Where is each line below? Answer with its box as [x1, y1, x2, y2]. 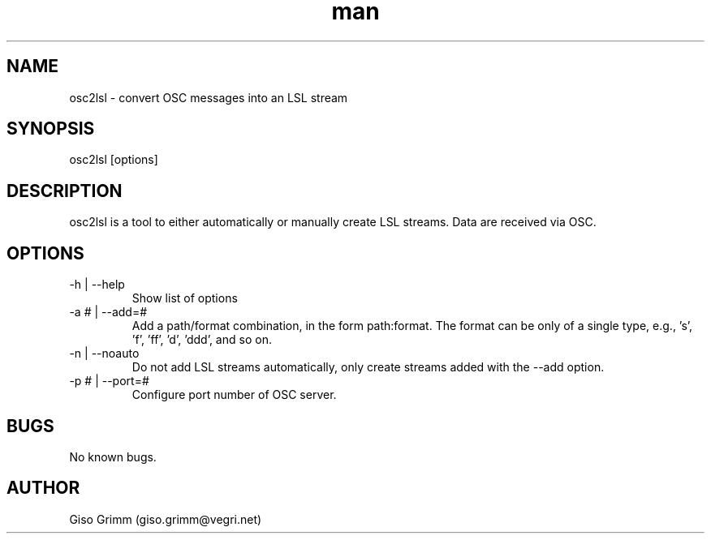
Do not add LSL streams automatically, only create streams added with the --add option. [131, 360, 605, 375]
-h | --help [69, 277, 125, 292]
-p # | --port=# [69, 374, 149, 388]
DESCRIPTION [6, 180, 123, 201]
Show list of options [131, 291, 238, 306]
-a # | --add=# [69, 305, 148, 319]
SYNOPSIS [6, 118, 95, 139]
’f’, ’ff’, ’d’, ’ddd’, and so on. [131, 332, 272, 347]
